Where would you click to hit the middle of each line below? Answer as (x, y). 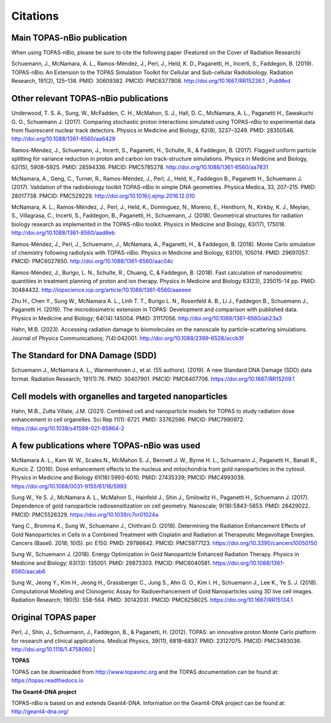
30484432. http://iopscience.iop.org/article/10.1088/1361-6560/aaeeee (101, 290)
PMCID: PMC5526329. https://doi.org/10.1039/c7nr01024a (85, 514)
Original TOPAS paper (54, 618)
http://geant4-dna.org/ (40, 711)
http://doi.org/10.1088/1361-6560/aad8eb (63, 233)
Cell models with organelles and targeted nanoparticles (120, 396)
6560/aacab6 (29, 571)
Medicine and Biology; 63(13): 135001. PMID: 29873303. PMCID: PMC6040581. (111, 563)
